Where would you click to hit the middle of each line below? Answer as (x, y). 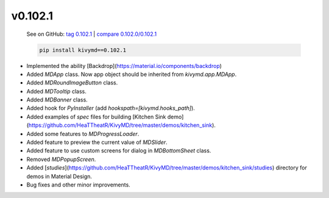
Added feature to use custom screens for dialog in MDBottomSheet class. (119, 151)
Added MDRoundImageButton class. (72, 83)
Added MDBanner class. (57, 100)
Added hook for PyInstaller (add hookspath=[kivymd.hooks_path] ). (111, 108)
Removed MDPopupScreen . (61, 159)
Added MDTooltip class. (56, 91)
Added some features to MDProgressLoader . (83, 134)
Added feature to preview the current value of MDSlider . (97, 142)
